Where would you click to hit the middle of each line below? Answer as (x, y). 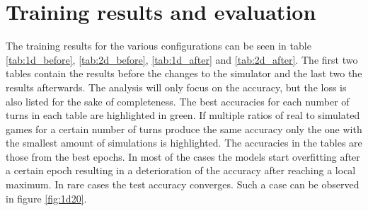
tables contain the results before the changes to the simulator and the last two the (184, 73)
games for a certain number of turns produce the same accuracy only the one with (184, 129)
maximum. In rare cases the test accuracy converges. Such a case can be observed (183, 184)
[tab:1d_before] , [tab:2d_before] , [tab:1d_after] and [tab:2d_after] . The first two (182, 59)
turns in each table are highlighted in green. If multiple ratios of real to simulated (183, 115)
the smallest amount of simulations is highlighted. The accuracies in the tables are (184, 143)
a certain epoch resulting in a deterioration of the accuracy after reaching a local (181, 170)
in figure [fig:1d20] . (46, 198)
